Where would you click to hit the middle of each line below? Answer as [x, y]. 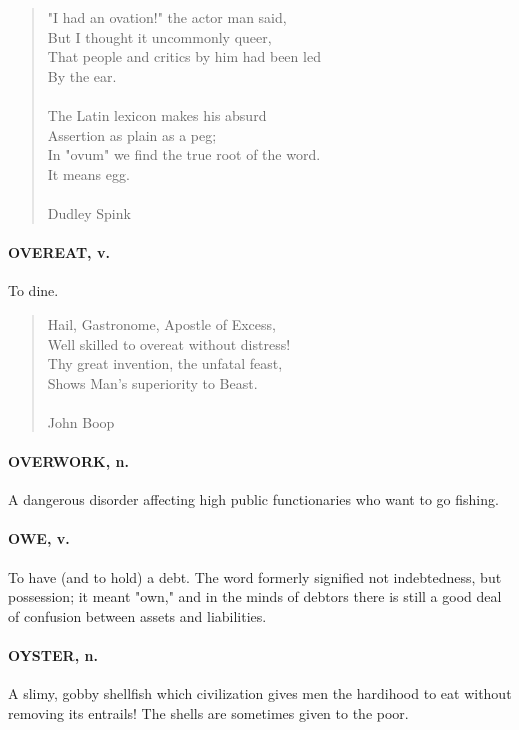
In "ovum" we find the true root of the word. [184, 154]
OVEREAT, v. [59, 252]
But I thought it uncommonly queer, [159, 36]
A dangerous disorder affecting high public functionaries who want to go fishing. [253, 499]
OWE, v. [39, 538]
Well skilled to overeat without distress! [169, 343]
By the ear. [82, 75]
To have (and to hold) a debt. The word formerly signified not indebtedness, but [255, 576]
